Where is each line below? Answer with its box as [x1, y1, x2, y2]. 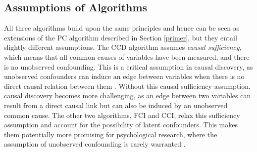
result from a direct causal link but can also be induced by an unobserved [4, 100, 228, 110]
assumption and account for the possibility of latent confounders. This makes [4, 119, 238, 130]
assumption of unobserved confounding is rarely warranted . [4, 139, 186, 149]
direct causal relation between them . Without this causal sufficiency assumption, [4, 80, 251, 91]
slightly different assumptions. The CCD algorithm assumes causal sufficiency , [4, 42, 242, 52]
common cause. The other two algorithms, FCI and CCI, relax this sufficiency [4, 110, 240, 120]
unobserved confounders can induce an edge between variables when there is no [4, 71, 245, 81]
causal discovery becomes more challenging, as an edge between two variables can [4, 90, 251, 101]
